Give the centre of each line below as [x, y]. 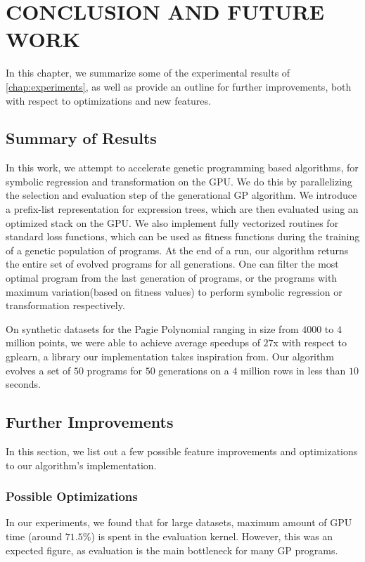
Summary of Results [81, 138]
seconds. [23, 384]
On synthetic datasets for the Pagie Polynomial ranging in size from [152, 328]
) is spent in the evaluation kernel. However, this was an [212, 536]
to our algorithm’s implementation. [81, 465]
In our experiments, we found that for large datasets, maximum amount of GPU [179, 522]
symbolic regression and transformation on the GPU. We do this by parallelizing [179, 181]
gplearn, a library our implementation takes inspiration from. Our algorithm [170, 357]
